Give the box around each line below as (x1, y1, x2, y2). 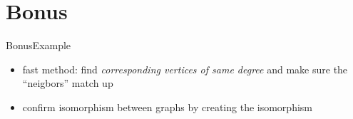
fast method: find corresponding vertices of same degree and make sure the (22, 61, 348, 76)
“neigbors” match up (22, 76, 113, 90)
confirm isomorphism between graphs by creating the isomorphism (22, 99, 312, 114)
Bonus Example (6, 38, 71, 53)
